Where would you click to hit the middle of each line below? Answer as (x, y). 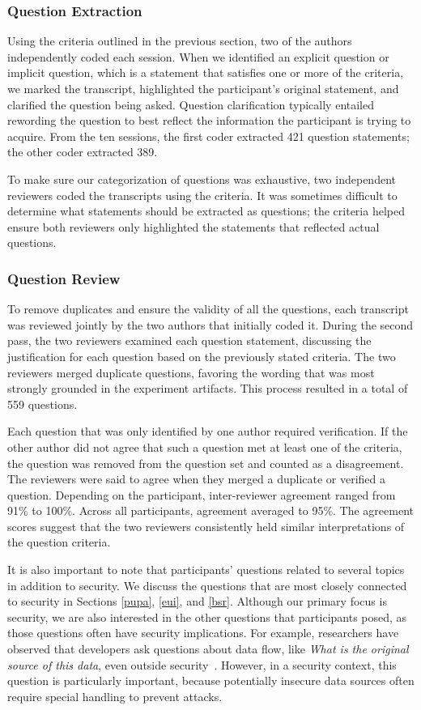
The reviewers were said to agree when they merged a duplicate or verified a (197, 479)
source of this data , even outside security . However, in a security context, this (202, 664)
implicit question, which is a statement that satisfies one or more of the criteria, (206, 72)
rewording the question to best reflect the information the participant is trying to (209, 120)
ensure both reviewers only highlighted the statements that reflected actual (193, 226)
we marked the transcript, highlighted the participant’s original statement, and (203, 88)
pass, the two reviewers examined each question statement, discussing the (189, 340)
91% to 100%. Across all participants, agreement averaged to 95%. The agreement (211, 510)
